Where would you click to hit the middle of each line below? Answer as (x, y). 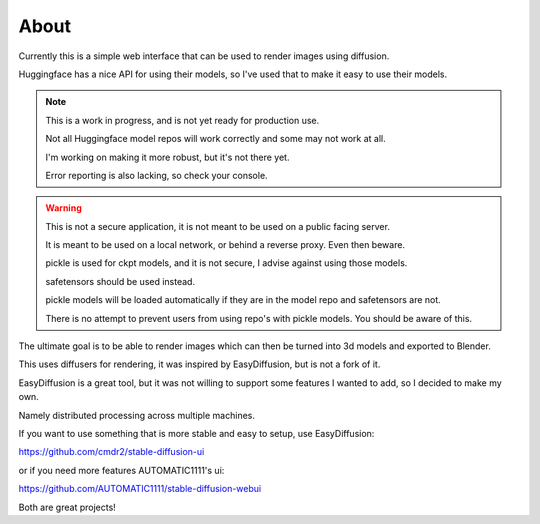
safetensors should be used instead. (120, 281)
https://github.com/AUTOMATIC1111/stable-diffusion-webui (140, 489)
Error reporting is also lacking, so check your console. (157, 175)
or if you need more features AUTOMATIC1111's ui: (121, 470)
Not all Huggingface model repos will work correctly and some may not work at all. (215, 139)
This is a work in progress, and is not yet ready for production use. (182, 120)
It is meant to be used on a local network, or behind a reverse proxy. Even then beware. (225, 245)
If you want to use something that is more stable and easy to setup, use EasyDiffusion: (196, 433)
